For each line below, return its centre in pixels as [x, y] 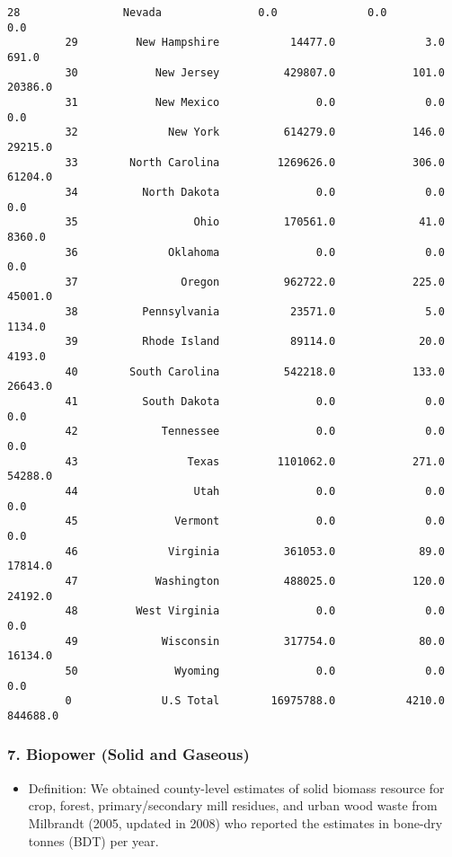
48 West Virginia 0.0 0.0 [255, 611]
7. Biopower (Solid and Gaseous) [129, 754]
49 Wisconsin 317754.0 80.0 [255, 641]
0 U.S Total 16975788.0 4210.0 [255, 701]
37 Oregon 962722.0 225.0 [255, 282]
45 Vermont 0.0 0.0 [255, 521]
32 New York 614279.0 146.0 [255, 133]
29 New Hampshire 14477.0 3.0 [255, 43]
